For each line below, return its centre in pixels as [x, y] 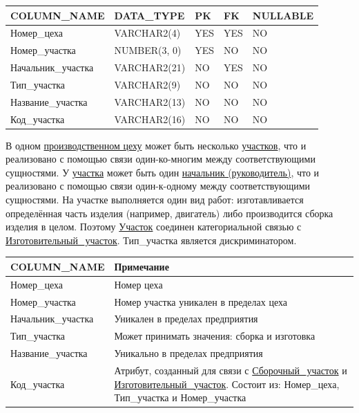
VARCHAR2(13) [150, 101]
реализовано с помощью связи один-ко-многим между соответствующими [161, 159]
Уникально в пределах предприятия [188, 353]
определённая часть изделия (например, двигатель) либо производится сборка [169, 213]
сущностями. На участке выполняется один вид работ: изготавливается [155, 200]
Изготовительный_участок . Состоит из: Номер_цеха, [227, 384]
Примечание [142, 266]
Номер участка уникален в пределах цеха [201, 301]
